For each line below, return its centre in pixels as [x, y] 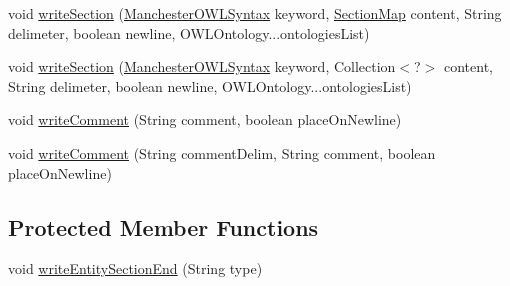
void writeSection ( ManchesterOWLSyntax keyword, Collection [202, 66]
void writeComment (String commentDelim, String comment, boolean [222, 152]
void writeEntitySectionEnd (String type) [135, 268]
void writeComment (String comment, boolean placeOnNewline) [205, 119]
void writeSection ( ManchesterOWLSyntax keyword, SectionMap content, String [255, 13]
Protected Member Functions [163, 226]
